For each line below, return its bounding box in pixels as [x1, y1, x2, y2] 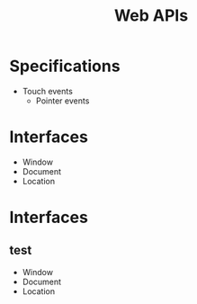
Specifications [9, 56, 121, 76]
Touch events [22, 85, 74, 96]
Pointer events [35, 95, 90, 106]
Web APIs [113, 5, 189, 26]
